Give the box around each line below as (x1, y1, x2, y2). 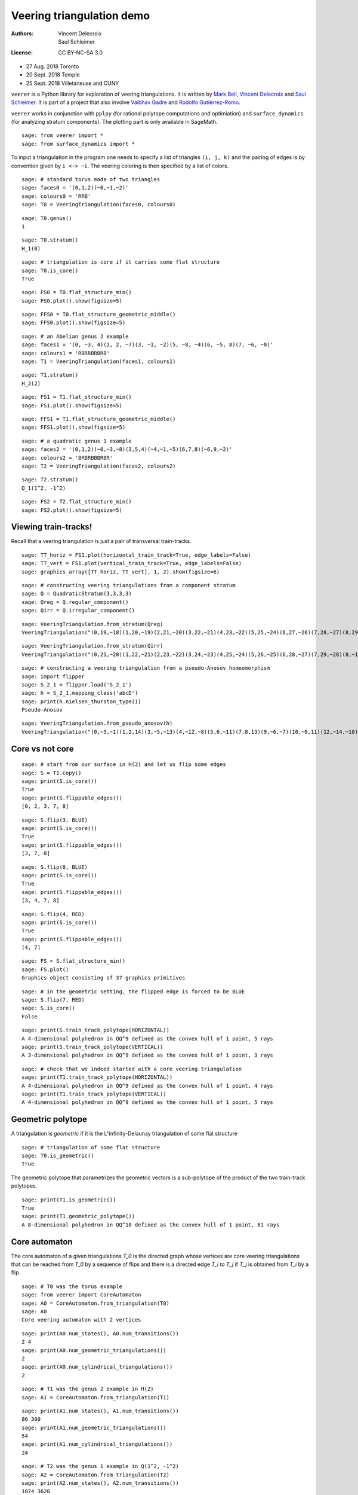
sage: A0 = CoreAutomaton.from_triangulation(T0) (21, 1299, 170, 1307)
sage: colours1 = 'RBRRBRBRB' (21, 350, 110, 356)
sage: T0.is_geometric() (21, 1152, 94, 1159)
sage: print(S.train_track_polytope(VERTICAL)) (21, 1044, 163, 1050)
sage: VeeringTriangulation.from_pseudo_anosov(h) (21, 720, 173, 727)
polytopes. (11, 1182, 38, 1189)
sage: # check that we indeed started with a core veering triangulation (21, 1065, 242, 1072)
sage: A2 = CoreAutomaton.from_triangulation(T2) (21, 1471, 170, 1478)
